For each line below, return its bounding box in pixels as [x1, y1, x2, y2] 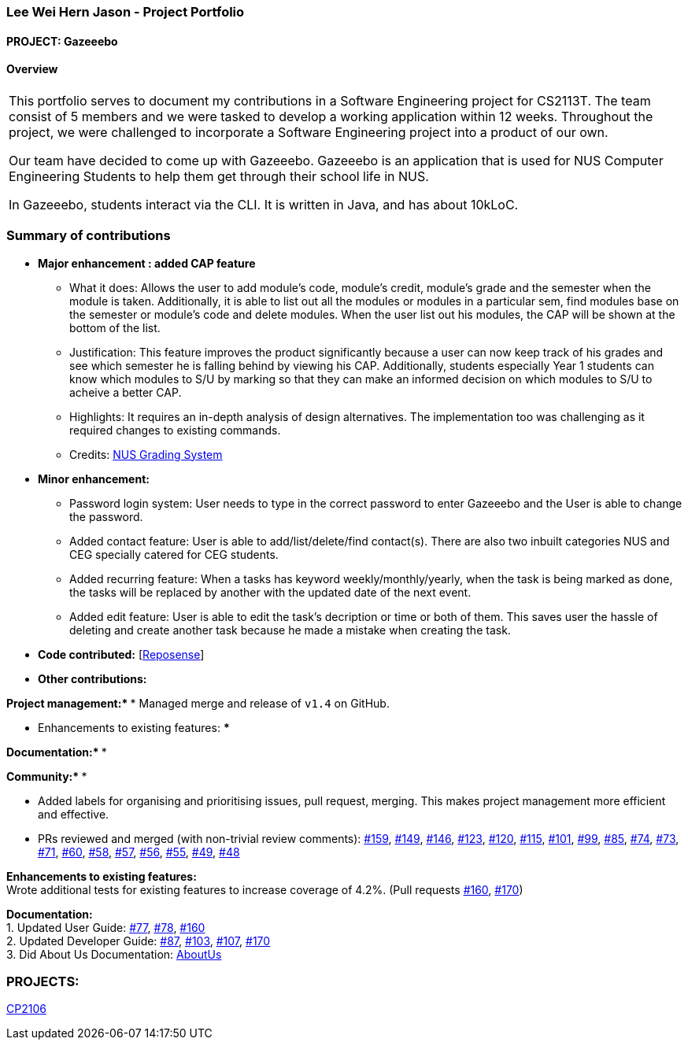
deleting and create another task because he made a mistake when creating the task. [69, 623, 511, 637]
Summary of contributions [6, 227, 171, 244]
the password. [69, 509, 143, 523]
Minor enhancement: [38, 471, 150, 486]
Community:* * [6, 769, 87, 783]
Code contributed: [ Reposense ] [38, 647, 205, 661]
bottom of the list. [69, 320, 161, 334]
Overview [6, 62, 58, 76]
